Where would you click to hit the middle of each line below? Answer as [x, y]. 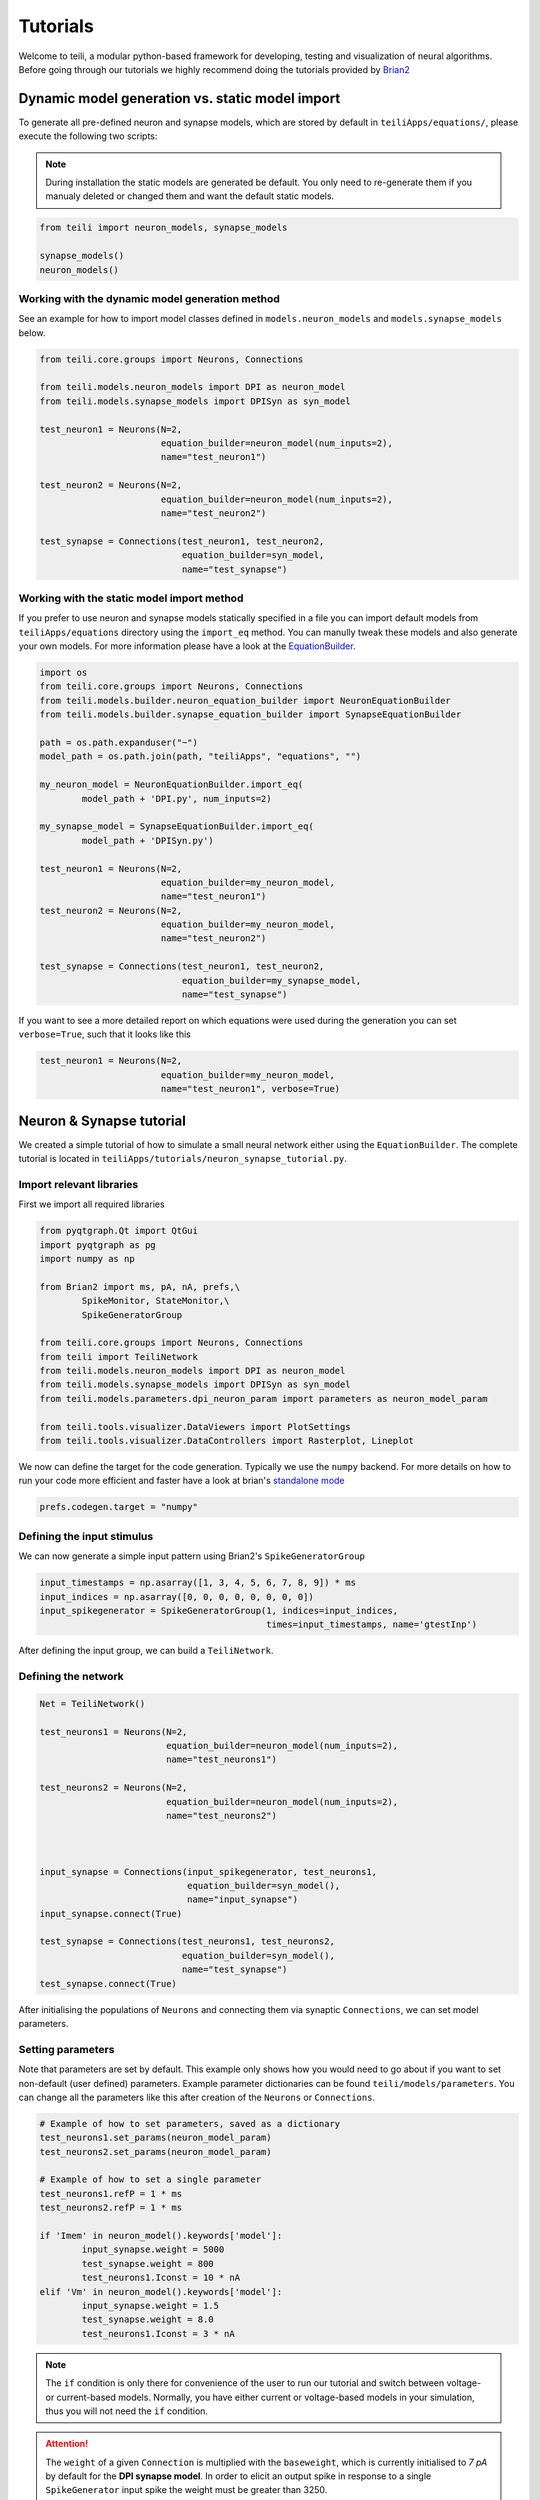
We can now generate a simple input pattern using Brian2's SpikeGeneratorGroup [191, 1556]
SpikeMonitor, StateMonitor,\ [155, 1301]
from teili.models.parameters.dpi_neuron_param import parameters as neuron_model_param [264, 1398]
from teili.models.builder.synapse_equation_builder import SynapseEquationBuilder [250, 714]
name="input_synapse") [242, 1899]
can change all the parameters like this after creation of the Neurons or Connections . [196, 2097]
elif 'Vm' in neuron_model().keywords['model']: [161, 2291]
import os [63, 673]
